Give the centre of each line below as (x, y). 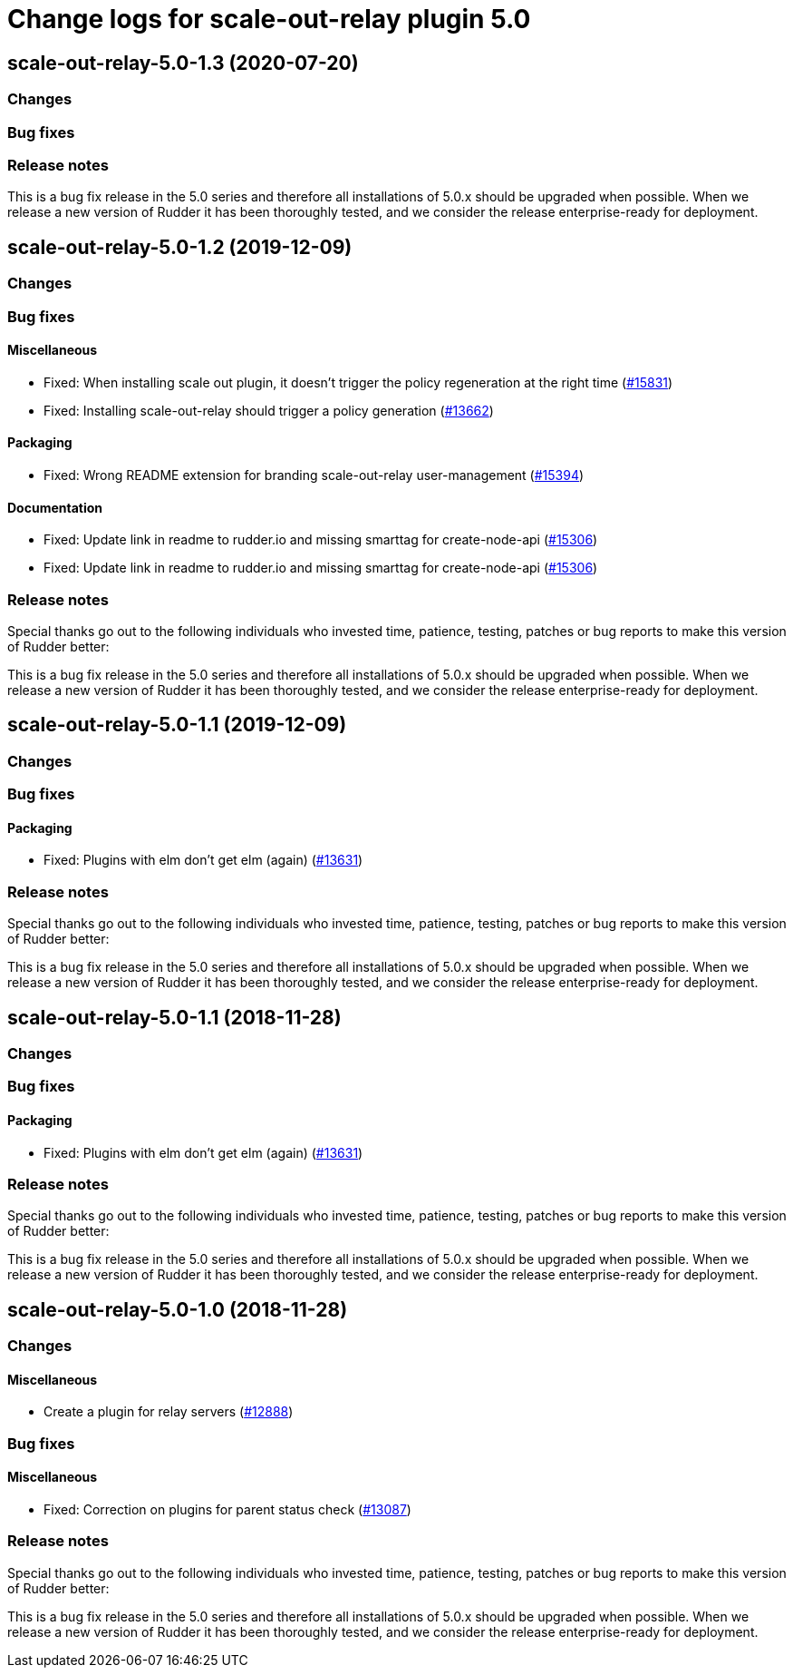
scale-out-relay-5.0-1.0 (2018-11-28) (178, 1309)
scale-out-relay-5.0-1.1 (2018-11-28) (174, 1017)
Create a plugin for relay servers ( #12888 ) (169, 1412)
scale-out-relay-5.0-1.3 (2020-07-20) (183, 63)
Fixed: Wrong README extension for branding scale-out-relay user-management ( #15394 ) (314, 475)
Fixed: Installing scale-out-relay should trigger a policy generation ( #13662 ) (269, 410)
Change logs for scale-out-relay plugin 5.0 (269, 19)
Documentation (55, 507)
